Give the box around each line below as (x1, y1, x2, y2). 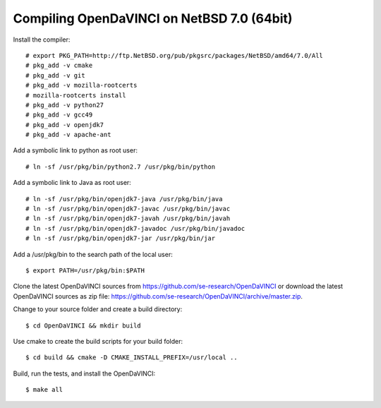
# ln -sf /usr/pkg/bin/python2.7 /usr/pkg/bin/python (25, 162, 215, 171)
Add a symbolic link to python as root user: (13, 146, 138, 155)
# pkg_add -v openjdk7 (25, 121, 104, 128)
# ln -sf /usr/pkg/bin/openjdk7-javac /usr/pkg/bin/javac (25, 205, 231, 213)
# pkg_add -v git (25, 71, 85, 79)
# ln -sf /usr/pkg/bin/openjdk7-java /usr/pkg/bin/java (25, 195, 223, 203)
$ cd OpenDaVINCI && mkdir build (25, 321, 141, 330)
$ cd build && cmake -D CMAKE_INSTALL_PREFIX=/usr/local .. (25, 354, 238, 361)
